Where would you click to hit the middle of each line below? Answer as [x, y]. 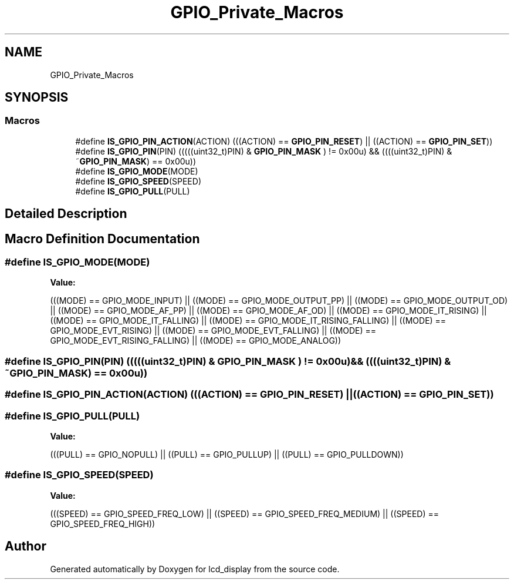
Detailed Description [66, 214]
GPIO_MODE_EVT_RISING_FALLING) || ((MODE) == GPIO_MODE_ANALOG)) [196, 341]
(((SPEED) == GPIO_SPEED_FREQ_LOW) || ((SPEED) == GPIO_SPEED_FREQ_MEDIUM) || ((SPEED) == [244, 513]
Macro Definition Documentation [102, 239]
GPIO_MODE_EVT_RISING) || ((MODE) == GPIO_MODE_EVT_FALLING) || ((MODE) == [213, 331]
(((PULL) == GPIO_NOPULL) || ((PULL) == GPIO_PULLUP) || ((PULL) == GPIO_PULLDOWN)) [227, 454]
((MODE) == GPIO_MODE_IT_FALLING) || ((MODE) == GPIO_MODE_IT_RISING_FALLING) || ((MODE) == [248, 321]
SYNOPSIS [37, 98]
